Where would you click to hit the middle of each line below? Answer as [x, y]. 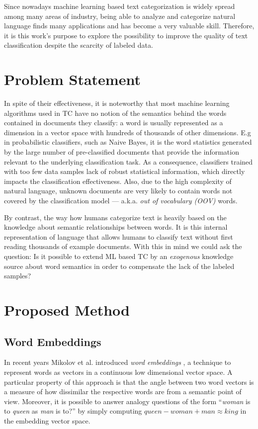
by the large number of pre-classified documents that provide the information [122, 152]
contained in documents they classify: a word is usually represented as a [114, 123]
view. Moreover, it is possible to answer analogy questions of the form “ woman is [127, 401]
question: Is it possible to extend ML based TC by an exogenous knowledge [119, 256]
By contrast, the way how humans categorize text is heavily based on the [115, 217]
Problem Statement [72, 79]
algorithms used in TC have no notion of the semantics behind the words [115, 113]
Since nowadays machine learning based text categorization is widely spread [120, 6]
